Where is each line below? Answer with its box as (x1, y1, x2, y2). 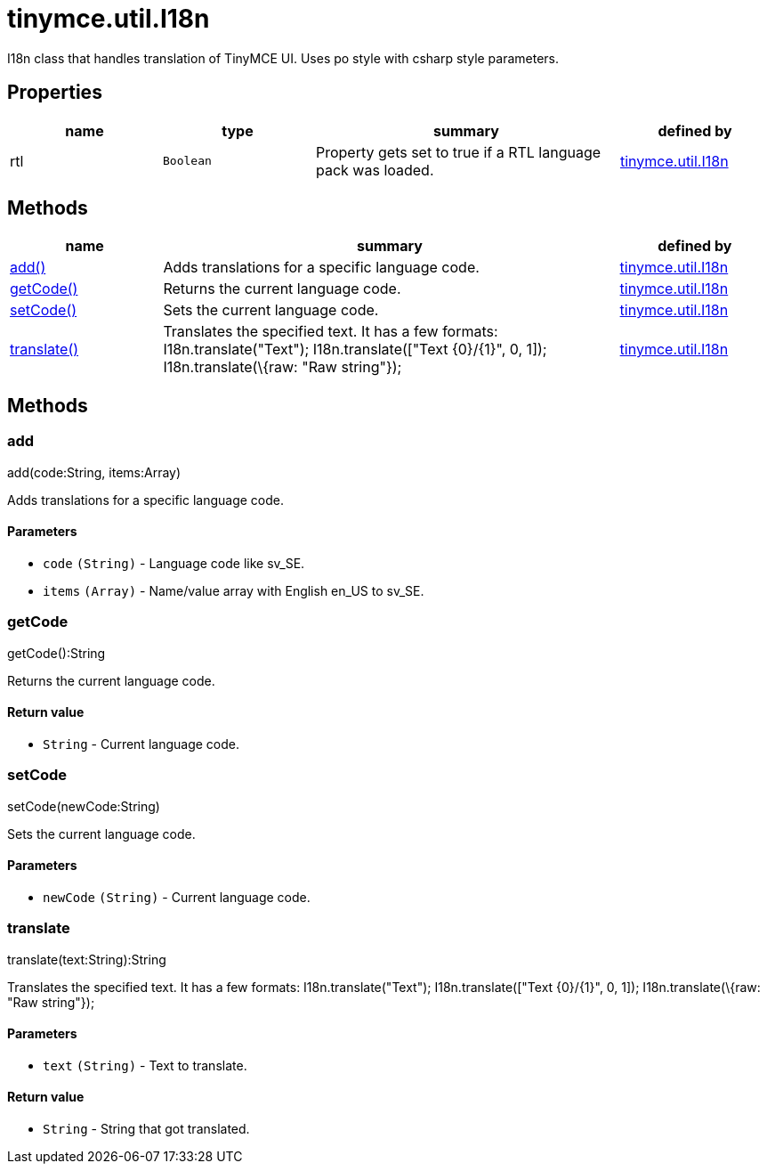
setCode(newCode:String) (7, 798, 160, 814)
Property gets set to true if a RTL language (316, 142, 601, 161)
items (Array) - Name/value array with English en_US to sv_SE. (43, 582, 424, 598)
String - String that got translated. (43, 1121, 250, 1136)
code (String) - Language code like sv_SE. (43, 555, 305, 571)
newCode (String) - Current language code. (43, 889, 311, 905)
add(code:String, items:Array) (7, 464, 182, 480)
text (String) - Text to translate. (43, 1057, 247, 1073)
